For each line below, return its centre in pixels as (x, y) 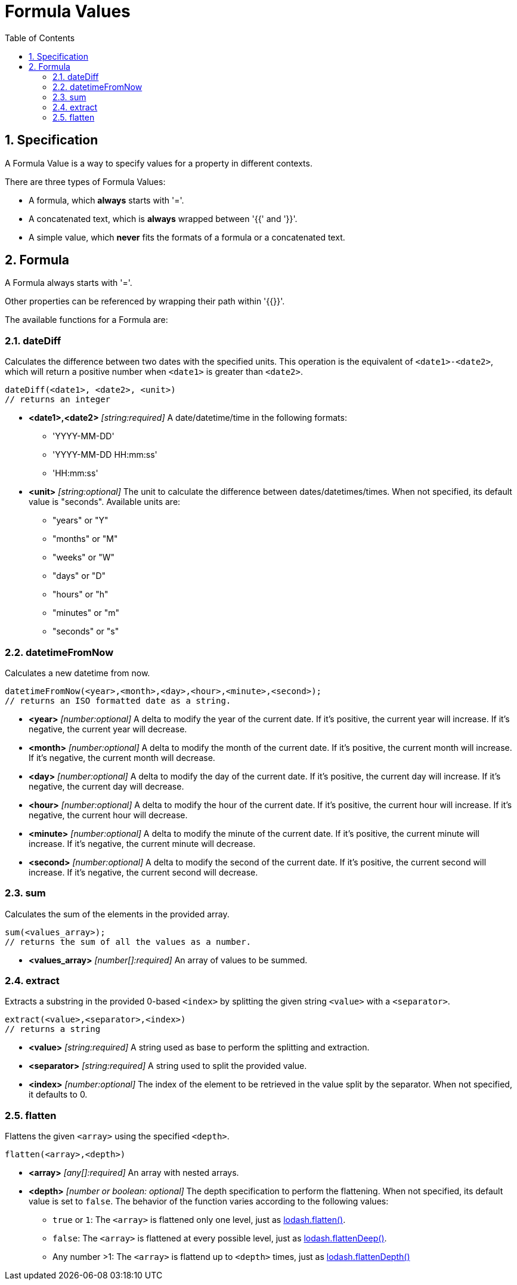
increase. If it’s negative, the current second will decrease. (143, 872)
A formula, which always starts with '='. (106, 200)
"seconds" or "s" (86, 631)
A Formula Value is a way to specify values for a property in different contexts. (159, 163)
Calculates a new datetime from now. (78, 673)
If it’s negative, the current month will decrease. (122, 757)
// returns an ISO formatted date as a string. (118, 700)
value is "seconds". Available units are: (105, 502)
